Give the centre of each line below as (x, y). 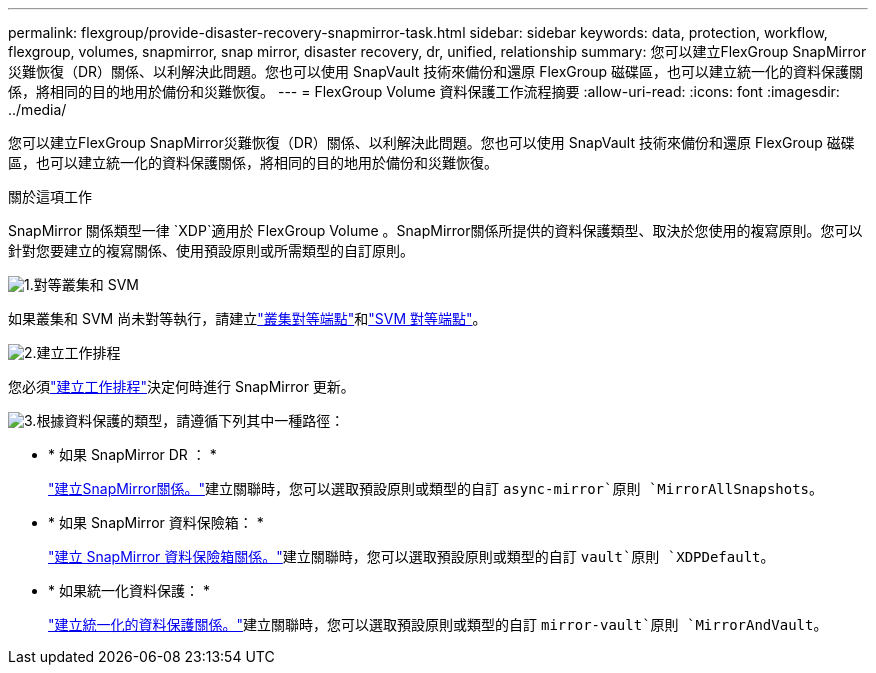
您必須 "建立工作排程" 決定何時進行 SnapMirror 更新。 (181, 386)
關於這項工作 (50, 196)
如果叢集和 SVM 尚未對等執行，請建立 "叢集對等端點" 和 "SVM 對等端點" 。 (247, 318)
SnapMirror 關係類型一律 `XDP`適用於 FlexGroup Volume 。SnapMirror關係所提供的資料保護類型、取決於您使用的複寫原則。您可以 (435, 230)
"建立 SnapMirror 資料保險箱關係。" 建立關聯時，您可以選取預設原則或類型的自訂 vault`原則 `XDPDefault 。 (411, 556)
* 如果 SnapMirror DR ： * (132, 454)
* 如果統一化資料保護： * (129, 590)
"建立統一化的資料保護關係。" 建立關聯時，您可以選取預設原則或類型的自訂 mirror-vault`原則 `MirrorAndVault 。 (438, 624)
